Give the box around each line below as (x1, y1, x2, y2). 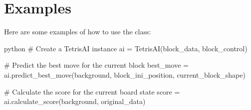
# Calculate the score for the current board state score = (4, 86, 180, 97)
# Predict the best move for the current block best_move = (4, 60, 189, 70)
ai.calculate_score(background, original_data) (4, 96, 146, 107)
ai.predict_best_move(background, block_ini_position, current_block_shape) (4, 69, 246, 80)
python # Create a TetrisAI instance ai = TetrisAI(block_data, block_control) (4, 43, 248, 53)
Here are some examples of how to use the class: (4, 26, 151, 37)
